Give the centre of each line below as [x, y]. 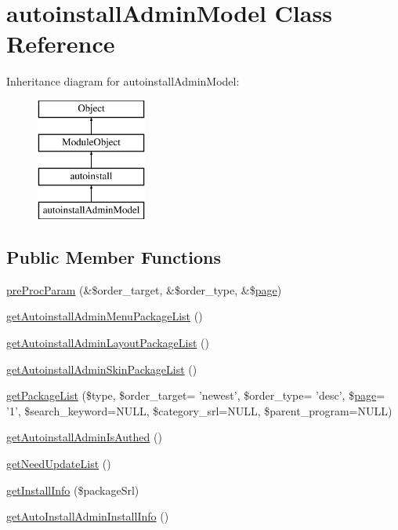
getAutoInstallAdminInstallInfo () [88, 516]
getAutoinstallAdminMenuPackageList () [105, 316]
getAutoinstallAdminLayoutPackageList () [108, 343]
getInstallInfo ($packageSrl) [73, 490]
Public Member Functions [114, 257]
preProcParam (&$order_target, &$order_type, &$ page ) [144, 289]
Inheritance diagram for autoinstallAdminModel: [123, 81]
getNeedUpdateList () [59, 464]
